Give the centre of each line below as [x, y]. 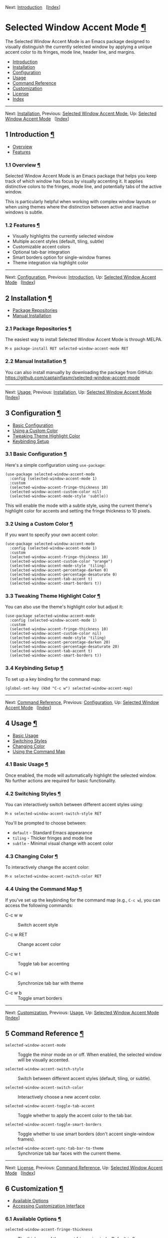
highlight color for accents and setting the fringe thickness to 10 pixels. [78, 510]
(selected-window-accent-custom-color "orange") [61, 562]
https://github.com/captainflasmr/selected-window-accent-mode [72, 378]
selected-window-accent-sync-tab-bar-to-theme [54, 1148]
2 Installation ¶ [29, 298]
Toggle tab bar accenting [43, 963]
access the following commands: [39, 905]
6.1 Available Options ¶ [33, 1219]
